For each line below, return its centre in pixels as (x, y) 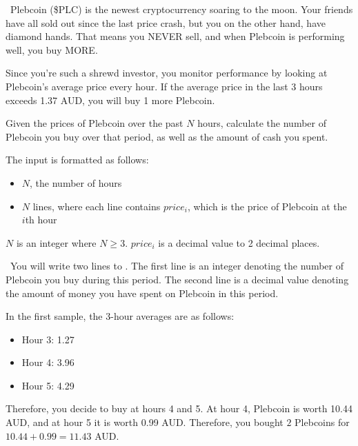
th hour (41, 220)
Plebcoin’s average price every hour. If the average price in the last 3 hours (164, 86)
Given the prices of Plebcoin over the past (95, 123)
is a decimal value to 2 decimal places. (239, 242)
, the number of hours (76, 182)
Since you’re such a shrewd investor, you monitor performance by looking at (167, 73)
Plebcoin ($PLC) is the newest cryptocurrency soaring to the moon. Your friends (181, 9)
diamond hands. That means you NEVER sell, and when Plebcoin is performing (175, 36)
